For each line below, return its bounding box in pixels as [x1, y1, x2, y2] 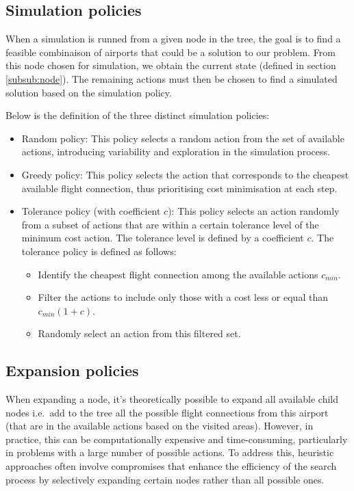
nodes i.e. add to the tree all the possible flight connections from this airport [5, 405, 329, 419]
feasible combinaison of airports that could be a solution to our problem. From [5, 44, 336, 59]
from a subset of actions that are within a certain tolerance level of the [21, 217, 319, 231]
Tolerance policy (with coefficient [21, 204, 161, 218]
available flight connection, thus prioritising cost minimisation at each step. [21, 181, 338, 195]
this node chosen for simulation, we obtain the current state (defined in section [5, 58, 336, 72]
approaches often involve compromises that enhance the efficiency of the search [5, 459, 337, 473]
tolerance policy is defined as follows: [21, 243, 177, 258]
